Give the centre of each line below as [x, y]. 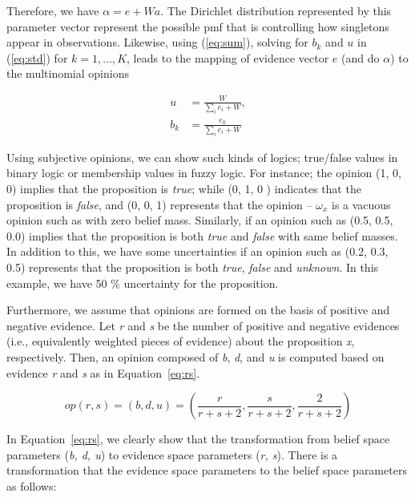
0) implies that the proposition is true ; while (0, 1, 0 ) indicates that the [184, 188]
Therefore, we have [53, 10]
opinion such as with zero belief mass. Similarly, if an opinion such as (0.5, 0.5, [200, 220]
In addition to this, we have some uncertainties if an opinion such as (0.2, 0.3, [197, 251]
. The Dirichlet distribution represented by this [276, 10]
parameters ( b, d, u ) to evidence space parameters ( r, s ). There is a [172, 454]
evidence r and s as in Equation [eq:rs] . [103, 372]
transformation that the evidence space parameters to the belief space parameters [207, 470]
